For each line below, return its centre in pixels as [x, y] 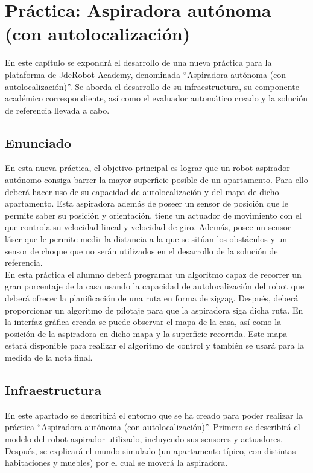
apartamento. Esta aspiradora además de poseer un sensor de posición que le [147, 203]
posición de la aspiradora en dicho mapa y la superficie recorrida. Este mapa [146, 333]
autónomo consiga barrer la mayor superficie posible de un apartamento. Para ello [156, 180]
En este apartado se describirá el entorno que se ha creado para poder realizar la [154, 415]
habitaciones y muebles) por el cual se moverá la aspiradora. [116, 462]
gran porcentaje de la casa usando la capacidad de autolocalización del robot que [155, 286]
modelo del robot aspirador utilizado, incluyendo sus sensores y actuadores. [144, 438]
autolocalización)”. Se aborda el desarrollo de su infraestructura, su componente [152, 86]
